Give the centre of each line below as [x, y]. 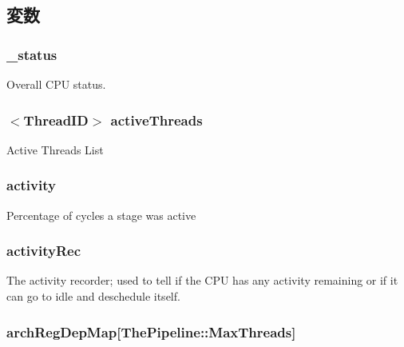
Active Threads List [55, 149]
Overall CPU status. [56, 84]
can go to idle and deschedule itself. [93, 296]
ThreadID [56, 120]
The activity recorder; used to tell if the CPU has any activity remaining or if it [202, 280]
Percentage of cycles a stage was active [101, 215]
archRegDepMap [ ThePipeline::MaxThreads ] [151, 331]
